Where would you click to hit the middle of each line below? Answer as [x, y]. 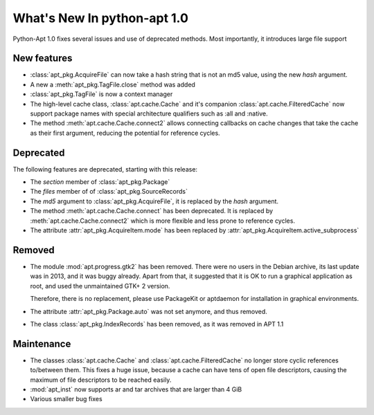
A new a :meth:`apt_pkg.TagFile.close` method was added [113, 84]
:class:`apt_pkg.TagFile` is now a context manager [101, 94]
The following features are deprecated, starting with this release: [105, 169]
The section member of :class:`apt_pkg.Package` [100, 182]
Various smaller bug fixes [66, 399]
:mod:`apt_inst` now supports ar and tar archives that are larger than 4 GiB [136, 389]
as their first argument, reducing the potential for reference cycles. [125, 133]
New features [43, 58]
